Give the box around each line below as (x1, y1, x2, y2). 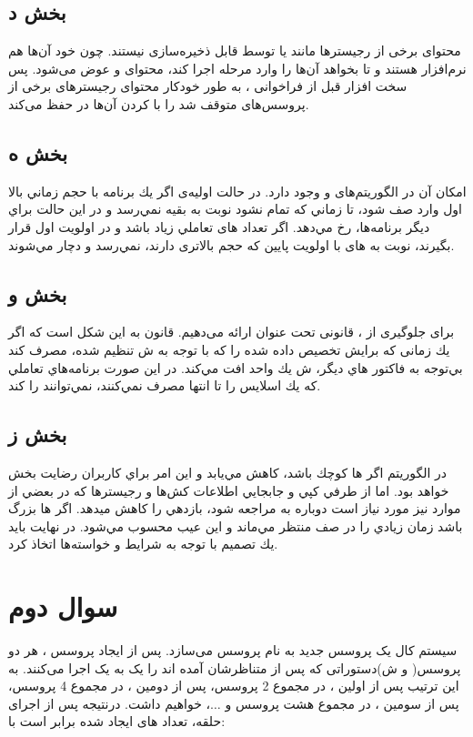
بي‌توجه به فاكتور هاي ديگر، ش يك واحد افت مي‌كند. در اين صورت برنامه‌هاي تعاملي (8, 358, 463, 377)
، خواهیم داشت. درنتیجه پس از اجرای (8, 693, 211, 712)
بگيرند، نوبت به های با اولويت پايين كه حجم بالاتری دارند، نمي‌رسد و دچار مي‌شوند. (8, 235, 455, 254)
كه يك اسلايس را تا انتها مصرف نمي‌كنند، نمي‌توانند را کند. (8, 376, 321, 395)
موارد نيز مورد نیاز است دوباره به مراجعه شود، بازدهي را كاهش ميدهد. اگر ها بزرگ (8, 499, 461, 518)
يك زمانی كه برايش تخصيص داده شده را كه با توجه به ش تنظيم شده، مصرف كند (8, 339, 450, 358)
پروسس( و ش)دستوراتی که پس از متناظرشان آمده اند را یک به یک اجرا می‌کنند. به (8, 658, 461, 677)
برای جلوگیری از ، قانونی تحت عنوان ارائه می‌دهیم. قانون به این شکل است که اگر (8, 322, 455, 341)
